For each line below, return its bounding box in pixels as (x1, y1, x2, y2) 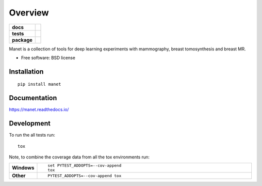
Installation (9, 67, 44, 76)
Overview (9, 7, 49, 18)
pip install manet (17, 81, 62, 87)
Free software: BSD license (21, 55, 75, 61)
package (12, 36, 33, 43)
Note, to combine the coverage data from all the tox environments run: (9, 154, 150, 160)
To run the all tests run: (9, 132, 55, 138)
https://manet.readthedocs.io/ (9, 107, 69, 112)
